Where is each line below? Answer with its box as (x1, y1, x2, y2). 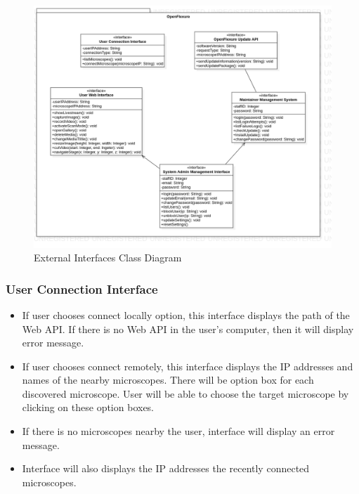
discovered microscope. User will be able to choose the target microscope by (22, 386, 349, 401)
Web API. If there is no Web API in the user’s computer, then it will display (22, 321, 354, 336)
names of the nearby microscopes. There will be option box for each (22, 372, 314, 387)
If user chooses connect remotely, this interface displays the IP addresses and (22, 358, 353, 373)
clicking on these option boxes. (22, 400, 155, 415)
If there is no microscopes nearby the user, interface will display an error (22, 424, 335, 438)
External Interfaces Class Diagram (34, 250, 182, 265)
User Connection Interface (6, 280, 158, 297)
